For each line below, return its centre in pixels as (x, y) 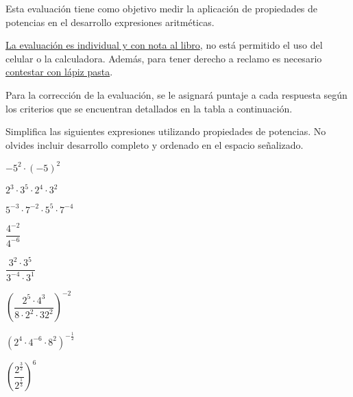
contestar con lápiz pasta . (59, 72)
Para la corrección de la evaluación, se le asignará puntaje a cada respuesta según (176, 94)
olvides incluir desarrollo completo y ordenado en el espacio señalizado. (155, 144)
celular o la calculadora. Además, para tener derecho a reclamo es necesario (164, 58)
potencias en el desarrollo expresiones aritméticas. (110, 22)
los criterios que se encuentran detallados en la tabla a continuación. (149, 108)
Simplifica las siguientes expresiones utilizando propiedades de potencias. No (166, 131)
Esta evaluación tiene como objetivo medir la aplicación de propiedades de (162, 8)
